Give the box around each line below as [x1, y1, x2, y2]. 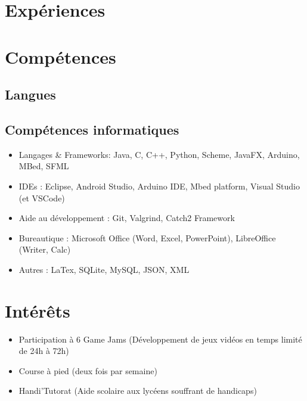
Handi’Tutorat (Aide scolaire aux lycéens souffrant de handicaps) [18, 384, 257, 397]
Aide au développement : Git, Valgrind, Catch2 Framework [18, 212, 235, 224]
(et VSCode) [18, 191, 65, 204]
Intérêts [5, 298, 70, 322]
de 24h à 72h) [18, 344, 69, 357]
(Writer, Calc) [18, 243, 71, 256]
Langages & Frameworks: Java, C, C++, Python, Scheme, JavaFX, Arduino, [18, 148, 300, 160]
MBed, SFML [18, 160, 69, 172]
